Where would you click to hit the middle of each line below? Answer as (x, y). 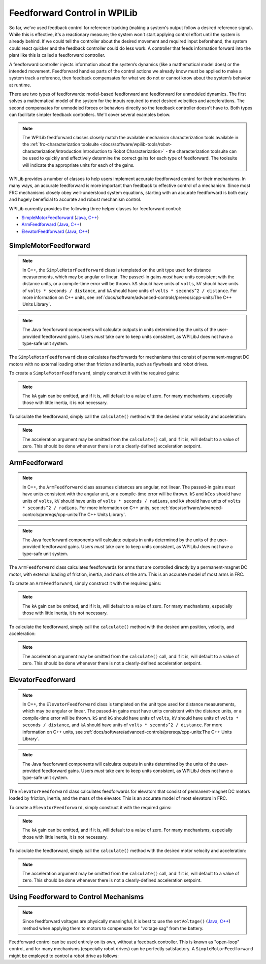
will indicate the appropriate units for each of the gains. (79, 165)
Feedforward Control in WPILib (73, 13)
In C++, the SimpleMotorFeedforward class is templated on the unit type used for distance (117, 270)
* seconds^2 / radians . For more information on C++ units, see (91, 508)
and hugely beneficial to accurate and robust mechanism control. (75, 199)
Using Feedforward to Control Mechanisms (77, 897)
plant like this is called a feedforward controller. (57, 55)
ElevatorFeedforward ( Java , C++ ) (55, 231)
